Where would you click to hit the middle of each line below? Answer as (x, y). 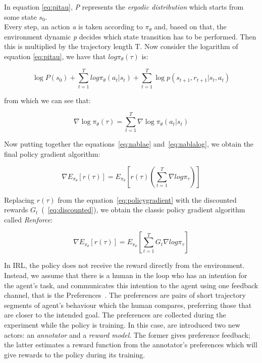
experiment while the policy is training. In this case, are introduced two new (122, 324)
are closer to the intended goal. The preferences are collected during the (115, 315)
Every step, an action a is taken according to (73, 27)
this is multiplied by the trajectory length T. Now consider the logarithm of (121, 46)
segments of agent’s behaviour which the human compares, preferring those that (128, 305)
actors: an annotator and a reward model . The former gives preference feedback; (127, 334)
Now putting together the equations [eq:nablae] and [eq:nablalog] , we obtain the (129, 144)
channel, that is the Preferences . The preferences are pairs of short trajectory (125, 295)
